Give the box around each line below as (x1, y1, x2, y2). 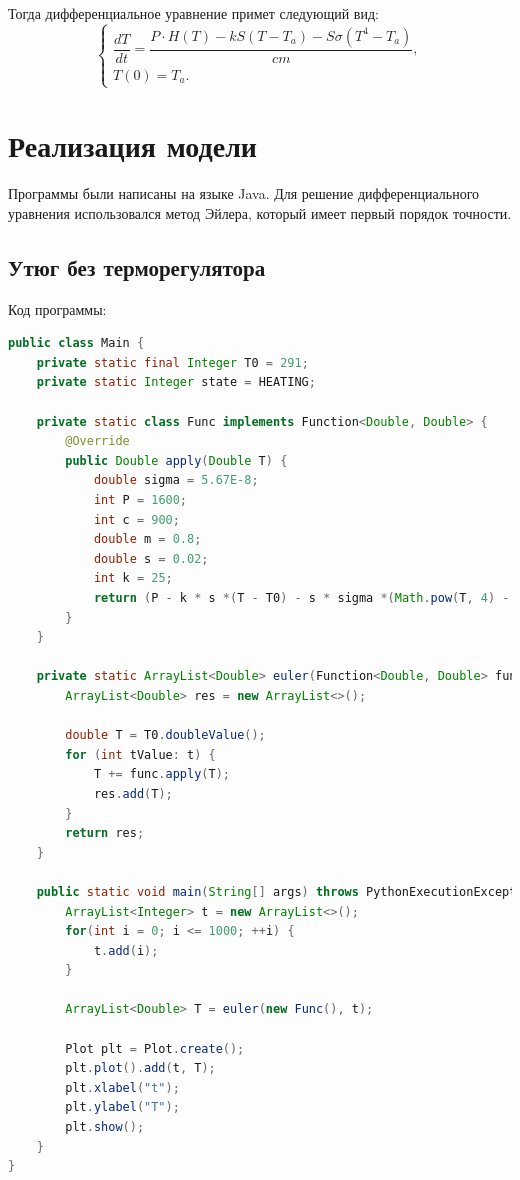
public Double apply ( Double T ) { (65, 453, 288, 468)
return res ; (65, 826, 145, 841)
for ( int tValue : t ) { (65, 747, 216, 762)
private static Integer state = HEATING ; (36, 375, 316, 390)
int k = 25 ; (93, 571, 173, 586)
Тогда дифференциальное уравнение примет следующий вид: (8, 3, 379, 23)
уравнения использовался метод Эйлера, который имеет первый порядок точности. (8, 202, 512, 223)
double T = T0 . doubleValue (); (65, 728, 266, 743)
